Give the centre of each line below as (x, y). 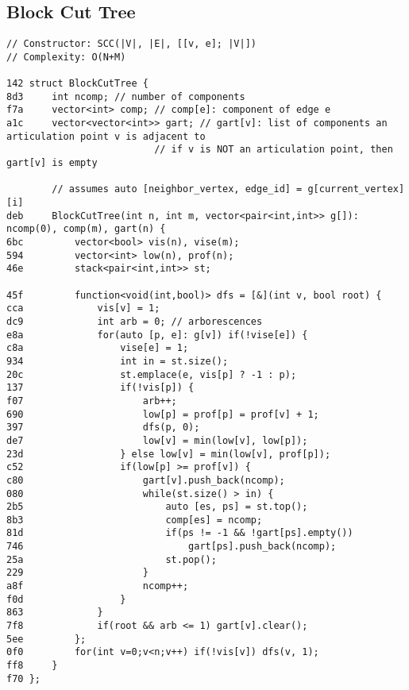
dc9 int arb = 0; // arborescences (135, 321)
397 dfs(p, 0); (103, 428)
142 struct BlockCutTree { (77, 84)
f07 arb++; (92, 401)
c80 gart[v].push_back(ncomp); (146, 480)
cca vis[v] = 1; (83, 308)
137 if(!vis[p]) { (100, 388)
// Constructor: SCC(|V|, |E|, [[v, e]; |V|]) (131, 44)
